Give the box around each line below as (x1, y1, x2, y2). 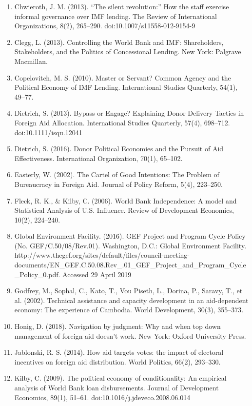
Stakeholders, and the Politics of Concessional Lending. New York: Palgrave (14, 46, 241, 57)
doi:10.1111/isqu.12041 (14, 127, 82, 137)
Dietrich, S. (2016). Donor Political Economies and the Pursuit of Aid (14, 143, 224, 154)
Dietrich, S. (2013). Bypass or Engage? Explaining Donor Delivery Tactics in (14, 108, 244, 118)
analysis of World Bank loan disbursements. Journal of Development (14, 383, 219, 392)
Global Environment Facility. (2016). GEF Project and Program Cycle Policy (14, 231, 246, 241)
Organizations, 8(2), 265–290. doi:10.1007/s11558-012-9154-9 (14, 20, 195, 31)
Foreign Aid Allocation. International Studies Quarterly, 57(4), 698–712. (14, 117, 230, 127)
